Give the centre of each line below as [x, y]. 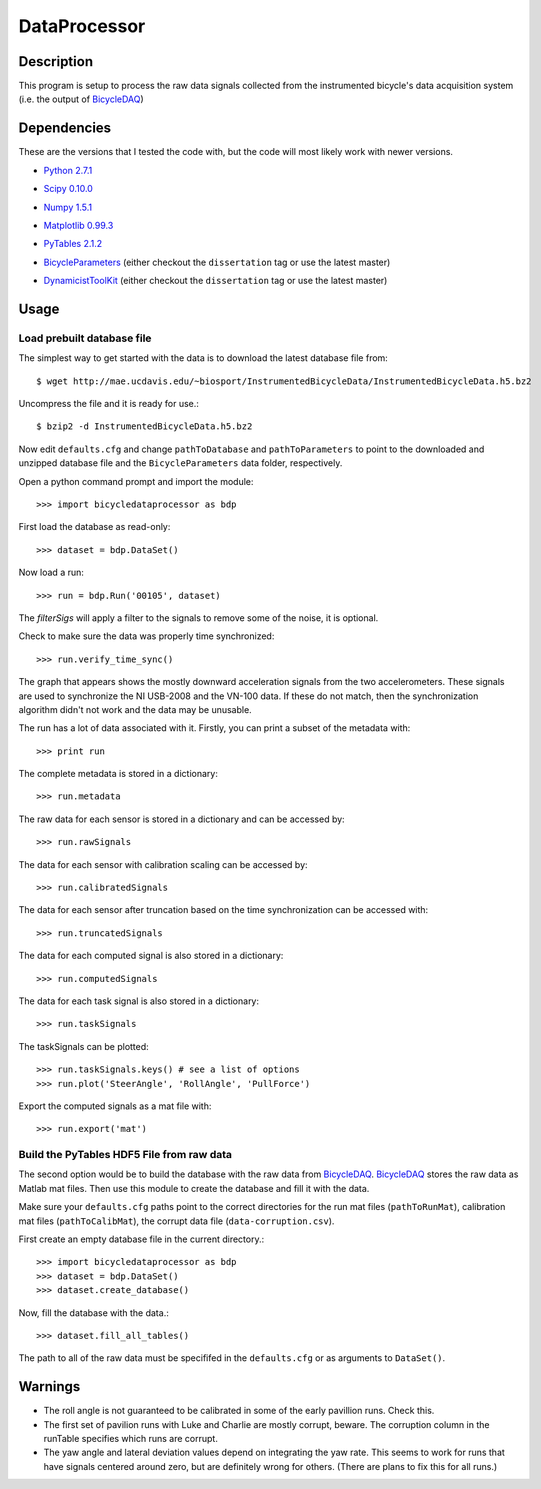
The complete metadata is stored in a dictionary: [118, 774]
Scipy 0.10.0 [68, 189]
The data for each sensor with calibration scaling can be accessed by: [163, 864]
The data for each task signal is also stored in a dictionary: [139, 1001]
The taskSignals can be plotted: [83, 1046]
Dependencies [65, 128]
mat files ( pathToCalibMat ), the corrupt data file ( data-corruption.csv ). [176, 1221]
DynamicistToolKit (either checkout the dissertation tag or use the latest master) [215, 281]
